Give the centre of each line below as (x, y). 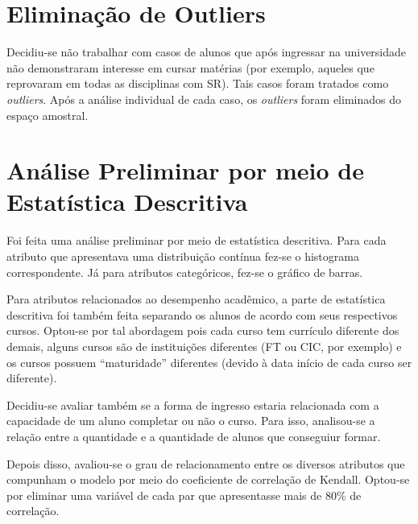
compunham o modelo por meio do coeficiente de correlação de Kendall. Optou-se (208, 479)
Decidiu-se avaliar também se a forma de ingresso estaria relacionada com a (193, 404)
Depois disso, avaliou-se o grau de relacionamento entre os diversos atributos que (206, 463)
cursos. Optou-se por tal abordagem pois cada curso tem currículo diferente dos (203, 330)
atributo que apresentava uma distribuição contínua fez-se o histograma (183, 256)
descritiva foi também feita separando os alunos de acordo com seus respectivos (202, 314)
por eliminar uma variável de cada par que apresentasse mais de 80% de (184, 495)
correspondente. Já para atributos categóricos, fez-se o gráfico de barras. (185, 272)
